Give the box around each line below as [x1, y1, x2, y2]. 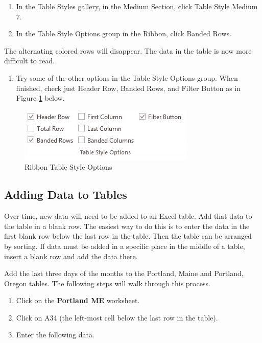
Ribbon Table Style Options [25, 162, 112, 172]
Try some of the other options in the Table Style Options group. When [16, 72, 238, 83]
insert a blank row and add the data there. [4, 250, 138, 261]
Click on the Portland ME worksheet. [16, 295, 140, 306]
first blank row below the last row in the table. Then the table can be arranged [4, 231, 252, 241]
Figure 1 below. [16, 93, 65, 103]
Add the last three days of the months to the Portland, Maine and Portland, [4, 268, 244, 279]
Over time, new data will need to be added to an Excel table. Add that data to [4, 211, 252, 221]
